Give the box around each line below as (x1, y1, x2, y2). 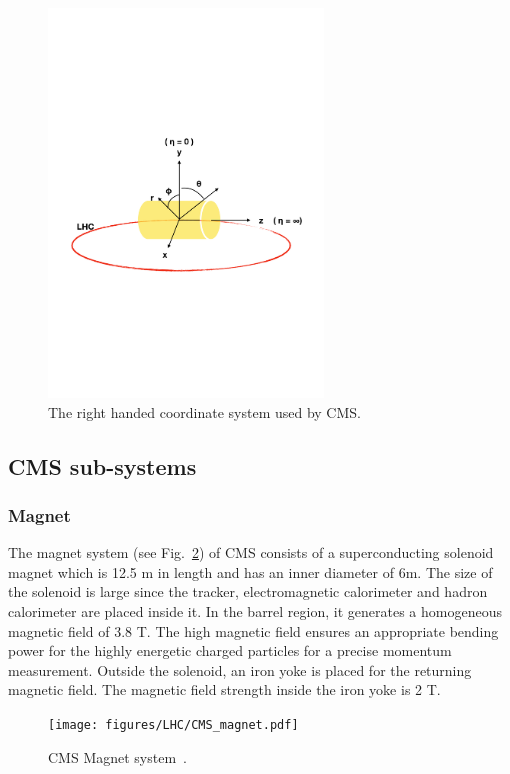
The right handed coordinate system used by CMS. (48, 401, 361, 422)
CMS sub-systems (8, 450, 197, 481)
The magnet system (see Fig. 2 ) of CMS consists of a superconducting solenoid (8, 542, 494, 563)
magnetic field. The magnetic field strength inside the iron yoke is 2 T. (8, 679, 441, 700)
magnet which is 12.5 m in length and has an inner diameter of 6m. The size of (8, 561, 493, 582)
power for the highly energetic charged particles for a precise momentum (8, 640, 452, 661)
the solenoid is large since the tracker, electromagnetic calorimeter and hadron (8, 581, 488, 602)
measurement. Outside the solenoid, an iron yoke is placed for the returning (8, 659, 472, 680)
